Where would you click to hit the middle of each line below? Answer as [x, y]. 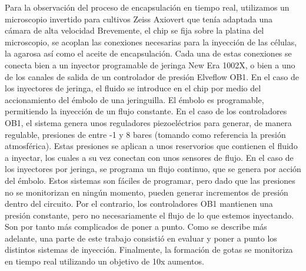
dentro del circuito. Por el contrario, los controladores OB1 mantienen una [139, 204]
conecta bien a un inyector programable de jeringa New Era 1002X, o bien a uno [150, 65]
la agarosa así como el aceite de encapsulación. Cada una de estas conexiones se [148, 53]
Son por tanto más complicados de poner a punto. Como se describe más [136, 227]
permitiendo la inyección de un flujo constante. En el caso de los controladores [146, 111]
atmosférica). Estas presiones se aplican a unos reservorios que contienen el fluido [151, 146]
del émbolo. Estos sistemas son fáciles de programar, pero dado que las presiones [150, 180]
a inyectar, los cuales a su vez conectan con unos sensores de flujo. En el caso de [149, 157]
